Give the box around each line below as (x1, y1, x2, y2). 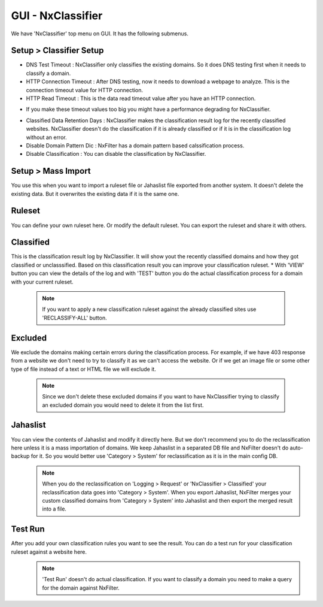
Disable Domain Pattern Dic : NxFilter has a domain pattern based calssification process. (26, 141, 245, 149)
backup (11, 452, 30, 460)
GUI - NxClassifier (11, 9, 103, 22)
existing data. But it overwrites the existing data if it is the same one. (11, 190, 179, 197)
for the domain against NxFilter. (42, 584, 120, 591)
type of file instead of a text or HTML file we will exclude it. (11, 366, 157, 373)
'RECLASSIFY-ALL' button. (42, 314, 107, 321)
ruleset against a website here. (11, 548, 87, 555)
